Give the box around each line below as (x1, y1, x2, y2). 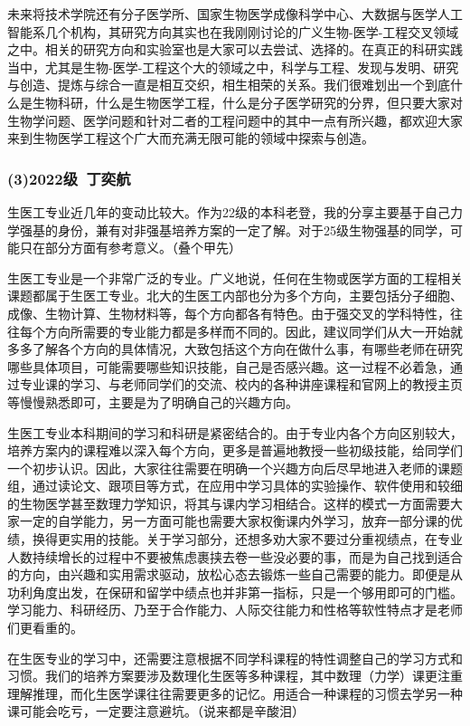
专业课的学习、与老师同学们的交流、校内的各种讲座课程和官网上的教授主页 (19, 375, 463, 394)
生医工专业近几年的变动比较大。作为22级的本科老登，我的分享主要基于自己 (7, 202, 450, 221)
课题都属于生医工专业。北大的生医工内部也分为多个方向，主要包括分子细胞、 (7, 286, 463, 305)
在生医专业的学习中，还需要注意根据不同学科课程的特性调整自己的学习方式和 (7, 648, 463, 667)
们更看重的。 (7, 618, 83, 637)
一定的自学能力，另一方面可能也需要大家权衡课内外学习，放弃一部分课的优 (19, 511, 463, 530)
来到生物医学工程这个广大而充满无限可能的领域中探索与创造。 (7, 129, 374, 148)
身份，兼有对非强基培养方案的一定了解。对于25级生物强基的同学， (57, 220, 450, 239)
